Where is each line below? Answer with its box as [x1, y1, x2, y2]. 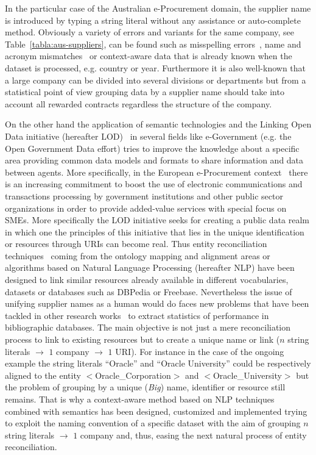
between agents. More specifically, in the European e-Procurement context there [5, 165, 308, 178]
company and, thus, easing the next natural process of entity [80, 428, 307, 441]
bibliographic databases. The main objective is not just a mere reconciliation [5, 321, 291, 334]
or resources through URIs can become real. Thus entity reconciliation [5, 237, 267, 250]
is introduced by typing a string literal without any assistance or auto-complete [5, 13, 301, 26]
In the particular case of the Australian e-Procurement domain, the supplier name [5, 2, 311, 14]
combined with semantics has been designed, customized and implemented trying [5, 404, 307, 417]
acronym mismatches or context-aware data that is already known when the [5, 49, 292, 62]
